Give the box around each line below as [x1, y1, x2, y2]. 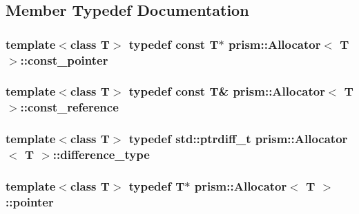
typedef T [128, 178, 185, 194]
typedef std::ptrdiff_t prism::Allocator [128, 130, 348, 147]
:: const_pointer [20, 51, 108, 68]
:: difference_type [52, 146, 150, 163]
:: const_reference [20, 98, 119, 116]
